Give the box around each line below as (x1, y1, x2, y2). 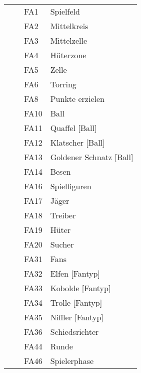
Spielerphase (50, 355, 94, 366)
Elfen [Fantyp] (50, 268, 100, 279)
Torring (50, 78, 76, 90)
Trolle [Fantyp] (50, 297, 102, 308)
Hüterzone (50, 49, 86, 61)
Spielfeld (50, 6, 80, 17)
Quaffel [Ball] (50, 122, 97, 134)
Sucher (50, 238, 74, 250)
